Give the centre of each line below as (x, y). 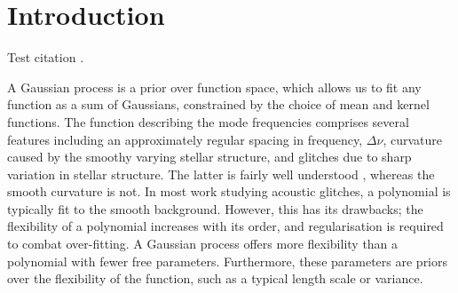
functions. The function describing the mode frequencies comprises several (208, 121)
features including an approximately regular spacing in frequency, (185, 139)
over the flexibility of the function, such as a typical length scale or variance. (215, 278)
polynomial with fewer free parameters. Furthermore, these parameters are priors (228, 261)
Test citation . (46, 57)
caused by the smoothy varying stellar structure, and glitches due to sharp (209, 157)
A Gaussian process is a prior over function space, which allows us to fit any (214, 87)
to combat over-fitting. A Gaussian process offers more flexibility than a (203, 244)
